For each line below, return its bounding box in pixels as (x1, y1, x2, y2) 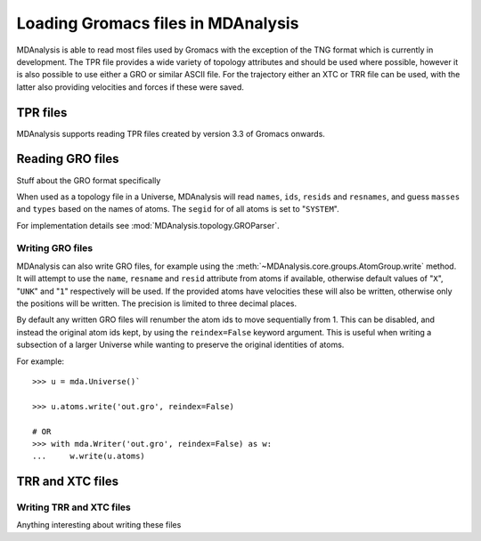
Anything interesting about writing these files (16, 520, 182, 530)
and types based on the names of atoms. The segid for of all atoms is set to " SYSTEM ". (16, 204, 340, 214)
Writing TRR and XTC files (16, 501, 131, 513)
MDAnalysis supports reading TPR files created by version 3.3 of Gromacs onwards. (16, 128, 325, 139)
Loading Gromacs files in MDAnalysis (16, 13, 299, 33)
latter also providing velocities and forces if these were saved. (16, 81, 245, 93)
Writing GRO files (16, 242, 94, 254)
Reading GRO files (16, 151, 119, 166)
